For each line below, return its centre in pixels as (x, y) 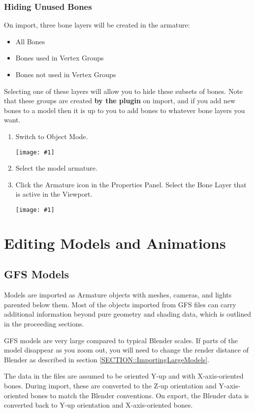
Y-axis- (230, 385)
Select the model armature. (56, 168)
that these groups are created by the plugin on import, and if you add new (120, 101)
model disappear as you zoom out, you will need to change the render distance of (126, 350)
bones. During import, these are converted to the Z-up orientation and (110, 385)
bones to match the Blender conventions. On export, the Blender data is (140, 395)
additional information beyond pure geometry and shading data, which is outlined (128, 314)
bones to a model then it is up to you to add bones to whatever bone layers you (125, 110)
